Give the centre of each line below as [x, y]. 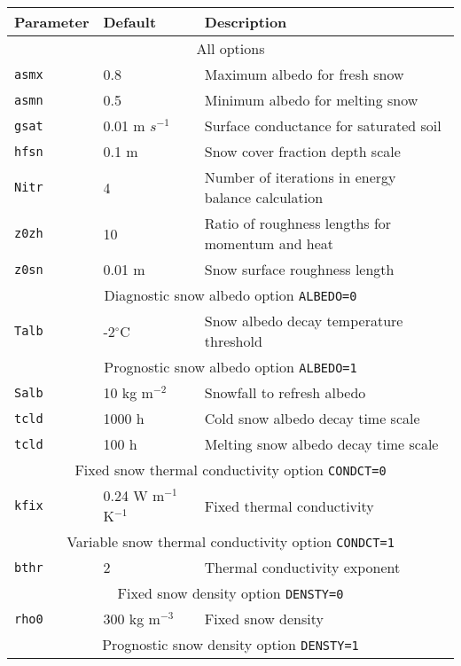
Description [246, 22]
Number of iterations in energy [300, 177]
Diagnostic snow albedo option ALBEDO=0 [230, 295]
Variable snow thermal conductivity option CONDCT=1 [230, 541]
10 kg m [128, 392]
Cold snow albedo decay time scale [312, 418]
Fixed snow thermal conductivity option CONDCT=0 [230, 470]
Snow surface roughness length [299, 269]
